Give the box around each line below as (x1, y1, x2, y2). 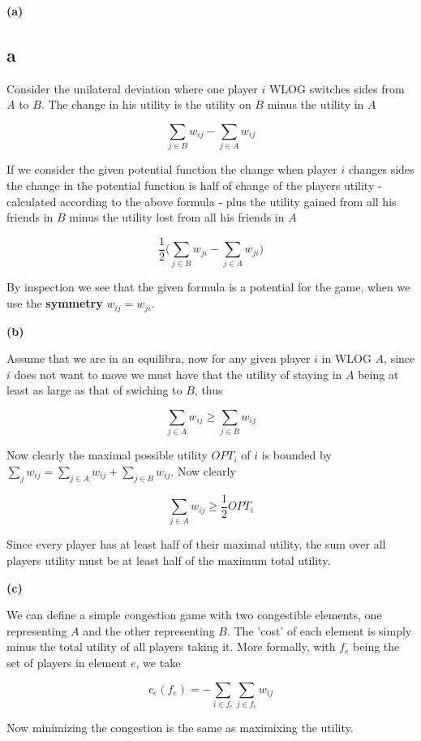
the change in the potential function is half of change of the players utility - (6, 176, 382, 193)
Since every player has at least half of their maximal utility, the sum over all (6, 536, 386, 553)
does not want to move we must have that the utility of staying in (14, 365, 342, 382)
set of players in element (6, 653, 127, 670)
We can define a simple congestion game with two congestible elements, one (6, 606, 382, 623)
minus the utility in (267, 96, 364, 113)
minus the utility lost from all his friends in (69, 209, 285, 226)
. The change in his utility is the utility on (41, 96, 251, 113)
